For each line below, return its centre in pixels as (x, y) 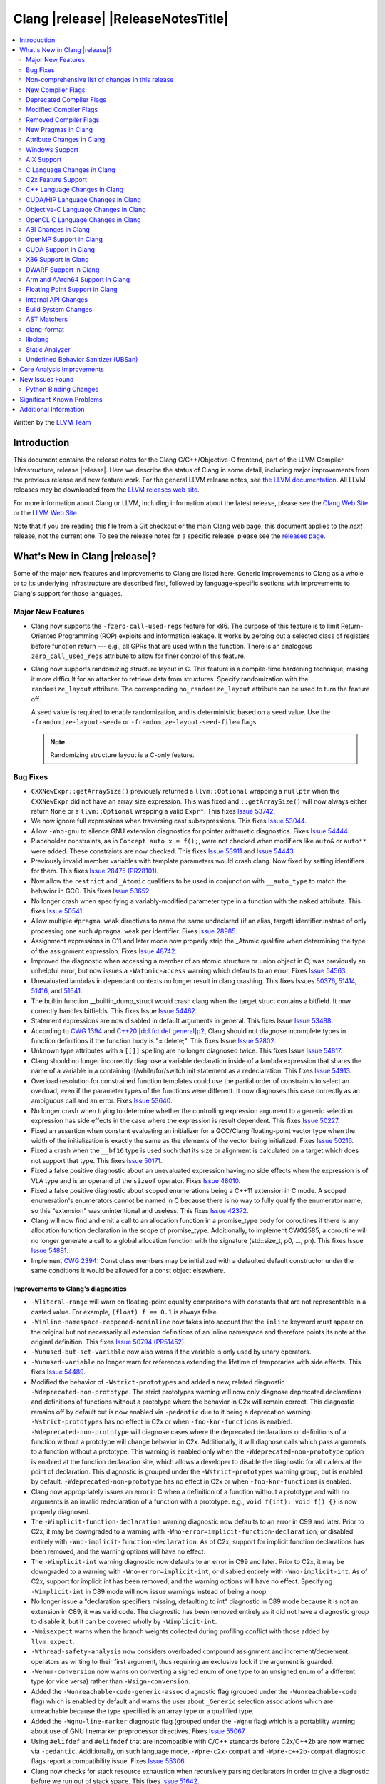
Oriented (44, 636)
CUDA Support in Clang (61, 249)
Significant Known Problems (61, 399)
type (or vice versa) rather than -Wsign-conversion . (111, 1681)
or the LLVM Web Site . (46, 513)
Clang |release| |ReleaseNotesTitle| (121, 19)
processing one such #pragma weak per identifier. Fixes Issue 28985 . (134, 931)
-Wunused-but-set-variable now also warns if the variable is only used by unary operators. (171, 1352)
